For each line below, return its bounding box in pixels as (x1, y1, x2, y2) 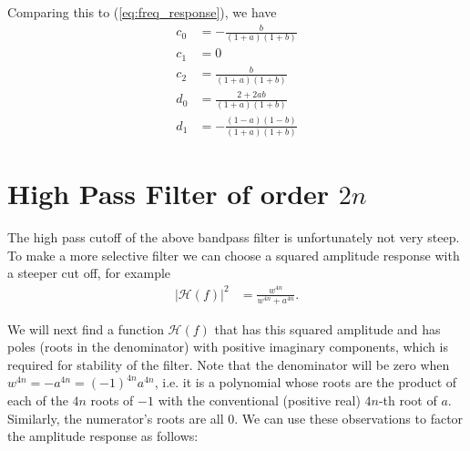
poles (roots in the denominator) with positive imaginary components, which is (7, 337, 448, 356)
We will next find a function (7, 319, 164, 338)
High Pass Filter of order (7, 175, 330, 212)
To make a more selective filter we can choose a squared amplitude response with (7, 245, 460, 264)
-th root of (378, 391, 437, 410)
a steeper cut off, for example (7, 263, 171, 282)
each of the (7, 391, 68, 410)
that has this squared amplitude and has (214, 319, 441, 338)
